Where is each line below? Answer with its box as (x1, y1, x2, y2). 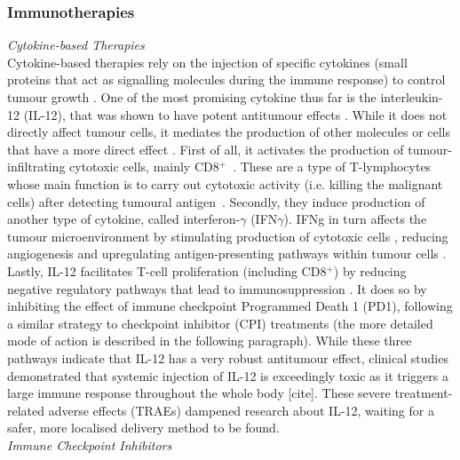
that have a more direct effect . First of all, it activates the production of (7, 139, 404, 158)
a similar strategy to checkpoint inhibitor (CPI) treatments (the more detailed (7, 313, 433, 332)
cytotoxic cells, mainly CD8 (69, 157, 219, 176)
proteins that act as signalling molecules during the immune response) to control (7, 70, 446, 89)
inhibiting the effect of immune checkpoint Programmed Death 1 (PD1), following (7, 297, 453, 315)
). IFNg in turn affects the (283, 210, 427, 228)
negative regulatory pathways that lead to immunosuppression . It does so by (7, 279, 427, 297)
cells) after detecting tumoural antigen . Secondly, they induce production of (7, 192, 425, 210)
